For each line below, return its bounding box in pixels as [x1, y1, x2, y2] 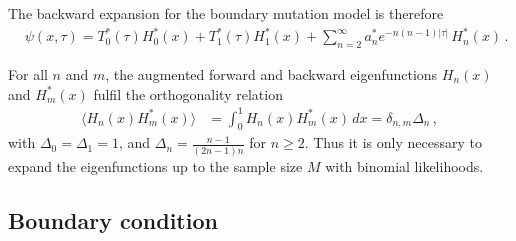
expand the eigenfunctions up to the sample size [8, 155, 303, 176]
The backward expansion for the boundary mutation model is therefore [8, 3, 444, 23]
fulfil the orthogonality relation [93, 83, 283, 104]
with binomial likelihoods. [325, 155, 484, 176]
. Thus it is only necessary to [304, 132, 482, 153]
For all [8, 63, 48, 84]
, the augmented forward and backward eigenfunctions [105, 63, 438, 84]
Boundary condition [8, 204, 218, 235]
